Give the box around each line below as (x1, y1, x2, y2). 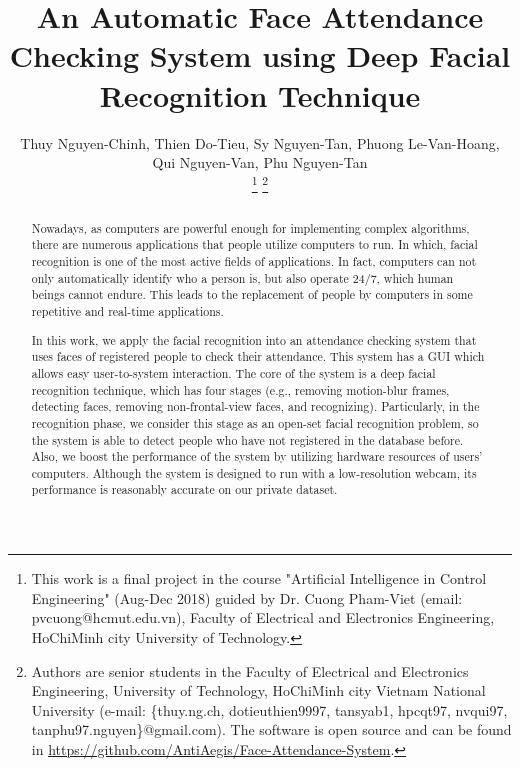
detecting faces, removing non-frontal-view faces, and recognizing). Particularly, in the (31, 398, 480, 415)
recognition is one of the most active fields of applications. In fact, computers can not (31, 253, 477, 270)
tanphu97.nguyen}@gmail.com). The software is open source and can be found (31, 719, 512, 740)
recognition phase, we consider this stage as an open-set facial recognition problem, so (31, 414, 479, 431)
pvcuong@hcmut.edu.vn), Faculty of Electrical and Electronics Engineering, (31, 607, 495, 628)
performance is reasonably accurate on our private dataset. (31, 481, 338, 498)
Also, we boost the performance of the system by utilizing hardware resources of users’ (31, 448, 483, 465)
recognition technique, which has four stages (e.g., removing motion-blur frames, (31, 381, 450, 398)
